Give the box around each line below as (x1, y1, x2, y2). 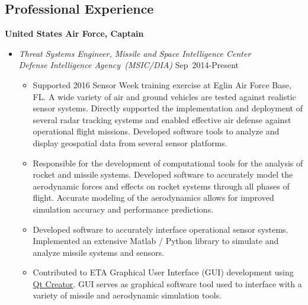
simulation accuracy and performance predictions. (33, 203, 214, 215)
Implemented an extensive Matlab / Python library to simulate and (33, 235, 279, 247)
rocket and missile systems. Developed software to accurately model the (33, 168, 293, 181)
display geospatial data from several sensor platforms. (33, 136, 227, 149)
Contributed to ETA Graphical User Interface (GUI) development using (33, 266, 294, 278)
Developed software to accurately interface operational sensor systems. (33, 223, 288, 235)
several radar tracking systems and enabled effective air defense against (33, 113, 291, 126)
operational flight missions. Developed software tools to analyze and (33, 125, 280, 137)
